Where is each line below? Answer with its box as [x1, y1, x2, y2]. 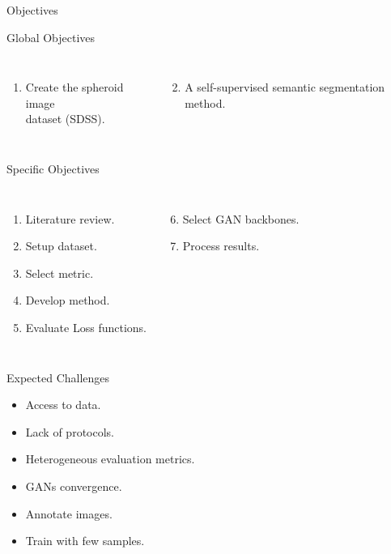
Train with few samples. [25, 532, 145, 549]
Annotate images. [25, 505, 113, 522]
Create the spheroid [25, 79, 124, 96]
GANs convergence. [25, 477, 122, 494]
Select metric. [25, 264, 94, 281]
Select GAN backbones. [182, 210, 300, 227]
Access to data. [25, 396, 101, 413]
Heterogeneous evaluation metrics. [25, 450, 195, 467]
